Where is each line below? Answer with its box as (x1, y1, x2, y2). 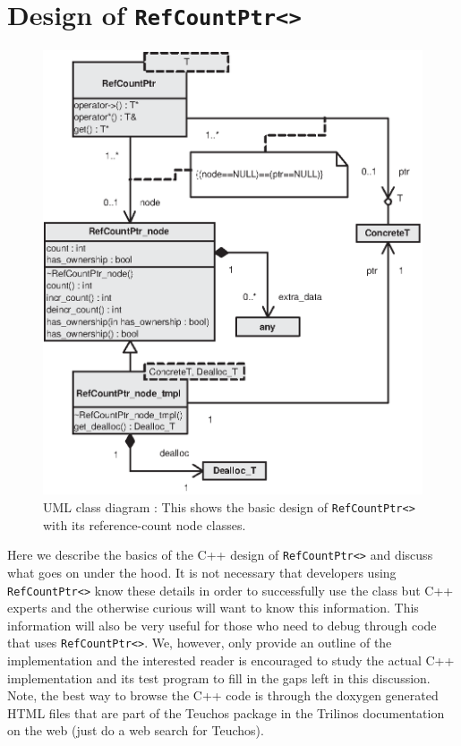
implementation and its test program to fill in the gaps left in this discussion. (7, 668, 431, 687)
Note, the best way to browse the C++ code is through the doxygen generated (7, 686, 439, 705)
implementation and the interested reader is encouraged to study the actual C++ (7, 651, 455, 670)
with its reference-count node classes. (43, 515, 246, 534)
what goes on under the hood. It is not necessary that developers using (7, 562, 397, 581)
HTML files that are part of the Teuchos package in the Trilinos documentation (7, 703, 445, 722)
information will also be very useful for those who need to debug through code (7, 615, 437, 634)
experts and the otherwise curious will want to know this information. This (7, 598, 419, 617)
